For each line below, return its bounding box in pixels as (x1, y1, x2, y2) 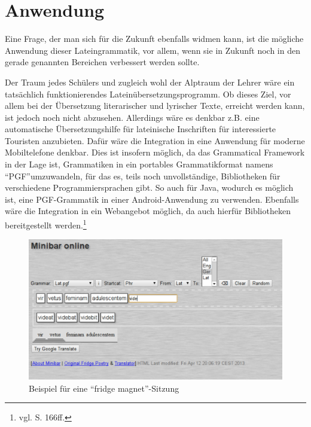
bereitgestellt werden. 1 (5, 217, 87, 231)
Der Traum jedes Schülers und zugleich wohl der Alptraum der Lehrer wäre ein (5, 75, 295, 88)
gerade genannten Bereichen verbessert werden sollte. (5, 56, 200, 68)
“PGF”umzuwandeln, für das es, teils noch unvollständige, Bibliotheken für (5, 169, 280, 182)
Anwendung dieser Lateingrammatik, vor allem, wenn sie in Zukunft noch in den (5, 44, 300, 56)
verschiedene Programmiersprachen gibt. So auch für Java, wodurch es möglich (5, 181, 294, 194)
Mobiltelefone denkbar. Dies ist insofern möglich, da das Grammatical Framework (5, 146, 305, 158)
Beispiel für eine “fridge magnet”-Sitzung (29, 382, 179, 394)
